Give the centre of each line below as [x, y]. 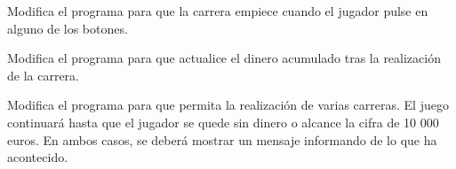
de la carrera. [44, 75]
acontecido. [38, 157]
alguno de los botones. [68, 28]
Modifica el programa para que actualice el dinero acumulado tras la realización [224, 58]
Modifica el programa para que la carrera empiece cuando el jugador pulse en [218, 11]
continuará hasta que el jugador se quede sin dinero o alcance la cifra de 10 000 [223, 122]
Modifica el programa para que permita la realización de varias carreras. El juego [228, 105]
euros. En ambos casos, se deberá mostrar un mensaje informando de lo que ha [222, 139]
